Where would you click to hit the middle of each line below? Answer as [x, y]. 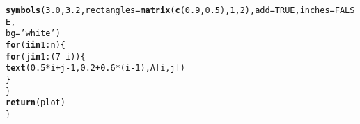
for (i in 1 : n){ [36, 45]
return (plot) [36, 103]
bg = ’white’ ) [33, 34]
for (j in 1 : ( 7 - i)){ [46, 56]
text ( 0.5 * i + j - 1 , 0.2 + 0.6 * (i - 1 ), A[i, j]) [95, 68]
